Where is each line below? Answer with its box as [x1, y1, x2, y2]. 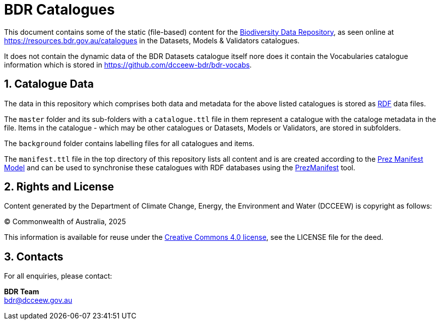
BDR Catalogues [4, 1, 115, 18]
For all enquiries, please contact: [4, 272, 112, 281]
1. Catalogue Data [4, 78, 94, 91]
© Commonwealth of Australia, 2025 [4, 217, 126, 226]
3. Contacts [4, 250, 64, 263]
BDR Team [4, 287, 39, 296]
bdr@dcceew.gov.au [4, 296, 73, 305]
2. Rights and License [4, 180, 114, 193]
